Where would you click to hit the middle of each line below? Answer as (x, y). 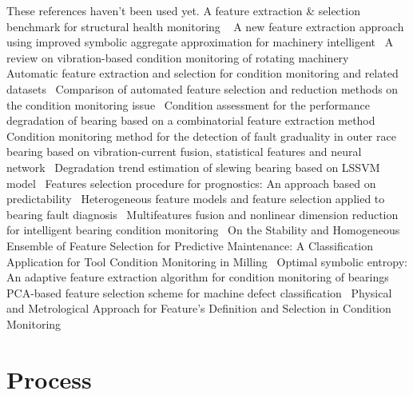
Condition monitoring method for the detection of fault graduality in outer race (201, 136)
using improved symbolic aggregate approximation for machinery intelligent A (200, 42)
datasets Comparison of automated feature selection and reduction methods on (203, 88)
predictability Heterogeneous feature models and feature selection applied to (196, 199)
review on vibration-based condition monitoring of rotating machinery (178, 57)
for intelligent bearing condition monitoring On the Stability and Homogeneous (203, 230)
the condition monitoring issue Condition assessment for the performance (188, 104)
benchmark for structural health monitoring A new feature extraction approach (205, 26)
